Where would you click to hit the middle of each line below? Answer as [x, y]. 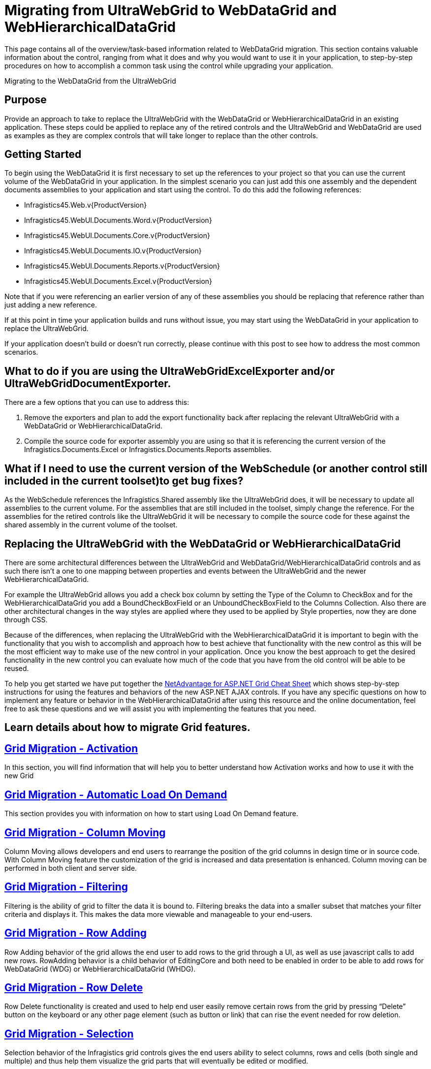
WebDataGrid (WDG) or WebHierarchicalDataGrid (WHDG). [100, 969]
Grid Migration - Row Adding [76, 933]
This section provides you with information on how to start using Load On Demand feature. [151, 814]
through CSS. [26, 619]
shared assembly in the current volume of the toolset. [91, 525]
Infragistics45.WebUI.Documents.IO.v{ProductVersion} [113, 251]
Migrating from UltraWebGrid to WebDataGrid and [171, 10]
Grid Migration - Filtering [66, 887]
